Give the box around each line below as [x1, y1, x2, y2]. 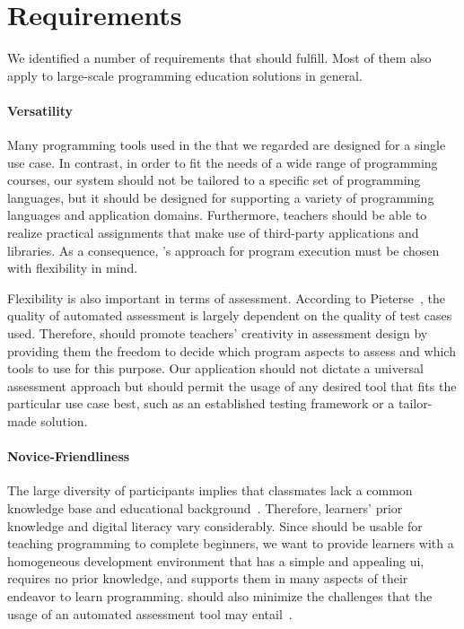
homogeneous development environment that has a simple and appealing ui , [7, 551, 425, 570]
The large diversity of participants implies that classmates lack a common [7, 481, 413, 500]
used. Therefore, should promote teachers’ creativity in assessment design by [7, 324, 428, 343]
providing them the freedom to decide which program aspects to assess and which [7, 341, 456, 360]
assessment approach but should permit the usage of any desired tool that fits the [7, 376, 457, 395]
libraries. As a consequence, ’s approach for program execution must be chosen [7, 240, 440, 259]
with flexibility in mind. [7, 258, 138, 277]
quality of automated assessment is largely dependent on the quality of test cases [7, 306, 452, 325]
